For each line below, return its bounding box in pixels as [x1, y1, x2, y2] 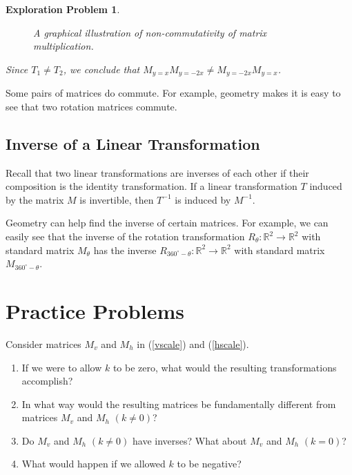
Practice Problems [6, 296, 184, 324]
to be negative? [177, 456, 242, 471]
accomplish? [21, 374, 73, 388]
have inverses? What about [132, 433, 247, 447]
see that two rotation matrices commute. [6, 99, 177, 113]
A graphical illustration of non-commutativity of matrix [33, 25, 267, 39]
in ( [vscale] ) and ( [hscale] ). [137, 336, 249, 351]
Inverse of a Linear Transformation [6, 133, 260, 154]
